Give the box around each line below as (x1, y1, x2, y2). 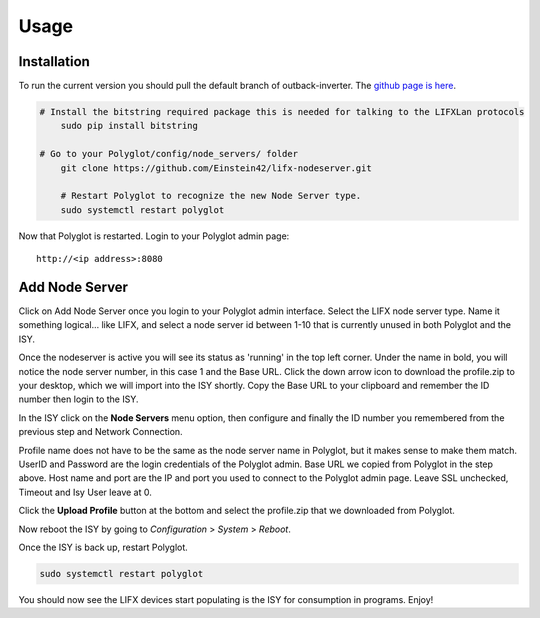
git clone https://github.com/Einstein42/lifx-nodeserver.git (60, 162, 372, 174)
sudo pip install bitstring (60, 120, 199, 132)
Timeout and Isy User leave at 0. (18, 486, 152, 498)
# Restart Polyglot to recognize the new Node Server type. (60, 190, 362, 202)
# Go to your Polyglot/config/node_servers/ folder (39, 148, 299, 160)
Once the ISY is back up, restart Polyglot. (18, 541, 189, 553)
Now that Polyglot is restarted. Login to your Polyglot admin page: (18, 230, 290, 242)
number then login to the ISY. (18, 393, 139, 405)
